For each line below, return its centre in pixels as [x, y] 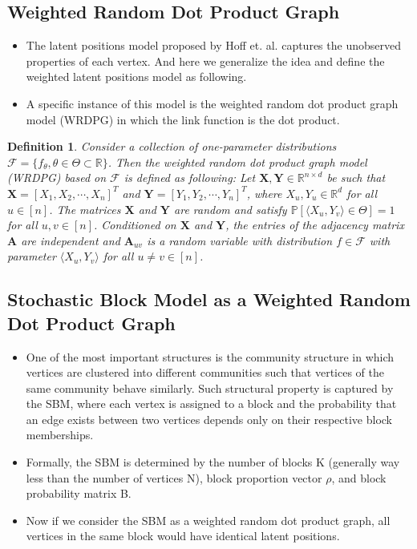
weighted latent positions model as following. [136, 77]
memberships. [60, 435]
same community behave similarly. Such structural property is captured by [210, 388]
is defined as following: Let [190, 178]
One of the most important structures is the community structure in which [210, 356]
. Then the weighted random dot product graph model [237, 161]
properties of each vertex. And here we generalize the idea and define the [205, 61]
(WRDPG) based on [57, 178]
